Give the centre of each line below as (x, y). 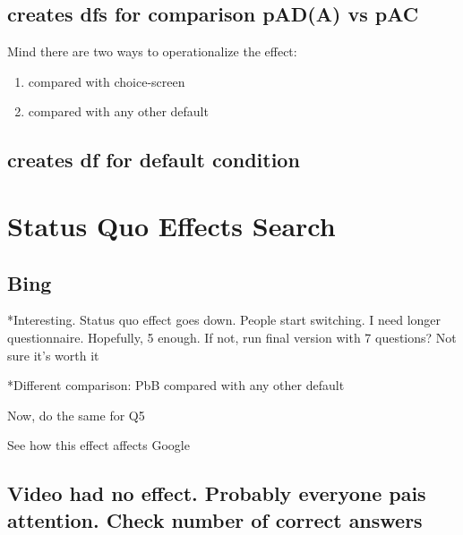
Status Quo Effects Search (171, 225)
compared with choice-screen (107, 81)
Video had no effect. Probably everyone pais (217, 493)
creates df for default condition (154, 160)
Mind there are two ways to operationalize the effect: (152, 51)
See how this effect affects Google (99, 445)
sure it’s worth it (53, 355)
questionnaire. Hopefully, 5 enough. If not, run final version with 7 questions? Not (232, 337)
